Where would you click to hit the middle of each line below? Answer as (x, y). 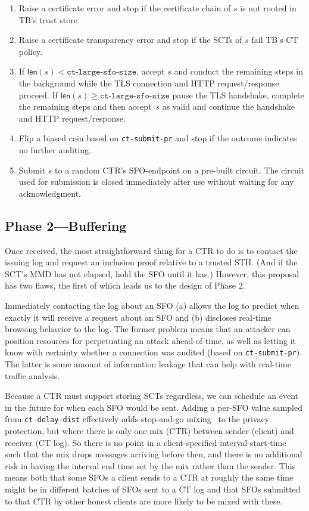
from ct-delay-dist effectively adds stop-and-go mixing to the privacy (137, 419)
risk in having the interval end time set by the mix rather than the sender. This (150, 465)
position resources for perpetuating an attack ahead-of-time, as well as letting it (150, 340)
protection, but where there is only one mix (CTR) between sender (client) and (149, 431)
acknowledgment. (50, 193)
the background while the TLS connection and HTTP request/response (149, 83)
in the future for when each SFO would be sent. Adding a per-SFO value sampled (154, 407)
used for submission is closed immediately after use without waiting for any (156, 182)
